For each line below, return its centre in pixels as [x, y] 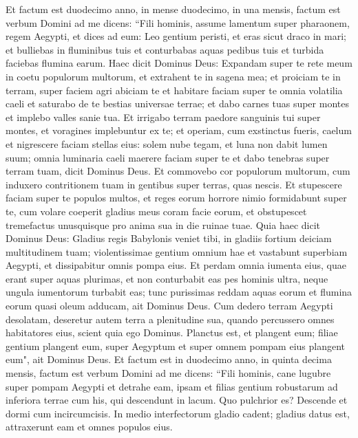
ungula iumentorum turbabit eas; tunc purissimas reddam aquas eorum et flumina [179, 292]
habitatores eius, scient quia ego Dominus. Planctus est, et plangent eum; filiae [172, 332]
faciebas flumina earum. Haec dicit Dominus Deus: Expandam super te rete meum [179, 63]
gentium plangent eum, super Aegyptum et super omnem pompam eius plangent [176, 346]
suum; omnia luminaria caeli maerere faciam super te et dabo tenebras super [168, 157]
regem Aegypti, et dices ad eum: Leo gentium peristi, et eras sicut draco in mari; [176, 36]
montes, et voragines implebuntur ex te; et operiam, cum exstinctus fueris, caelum [179, 130]
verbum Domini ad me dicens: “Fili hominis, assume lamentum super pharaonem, [178, 22]
